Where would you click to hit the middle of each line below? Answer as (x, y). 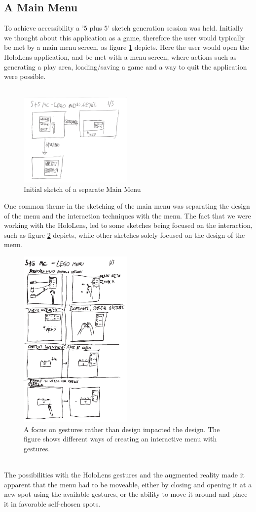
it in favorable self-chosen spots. (52, 503)
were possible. (25, 76)
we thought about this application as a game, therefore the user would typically (125, 37)
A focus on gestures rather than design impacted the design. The (122, 429)
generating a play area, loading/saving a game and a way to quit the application (126, 66)
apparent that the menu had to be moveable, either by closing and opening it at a (128, 484)
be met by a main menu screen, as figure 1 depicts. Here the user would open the (127, 47)
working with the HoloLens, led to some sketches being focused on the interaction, (128, 225)
